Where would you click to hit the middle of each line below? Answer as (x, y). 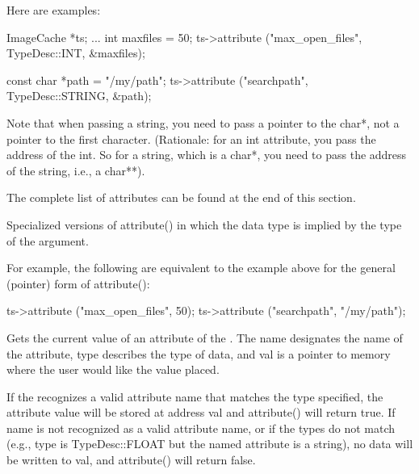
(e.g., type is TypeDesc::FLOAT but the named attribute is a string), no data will (210, 444)
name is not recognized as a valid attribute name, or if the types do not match (201, 428)
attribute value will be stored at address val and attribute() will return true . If (201, 412)
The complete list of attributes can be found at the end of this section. (181, 197)
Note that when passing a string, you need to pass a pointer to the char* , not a (203, 122)
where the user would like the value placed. (113, 369)
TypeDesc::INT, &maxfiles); (76, 53)
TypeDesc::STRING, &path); (79, 96)
